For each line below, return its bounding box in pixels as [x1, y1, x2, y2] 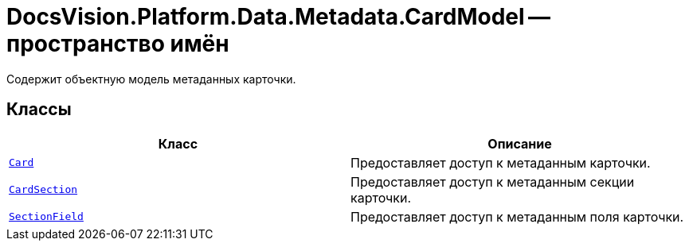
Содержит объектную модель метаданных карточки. [6, 71, 296, 86]
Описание [487, 135, 552, 152]
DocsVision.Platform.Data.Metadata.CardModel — [6, 3, 551, 30]
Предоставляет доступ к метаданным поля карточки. [350, 208, 684, 225]
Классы [6, 99, 72, 120]
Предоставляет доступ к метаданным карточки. [350, 154, 651, 171]
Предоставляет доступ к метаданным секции [350, 173, 635, 190]
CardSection [9, 183, 78, 196]
